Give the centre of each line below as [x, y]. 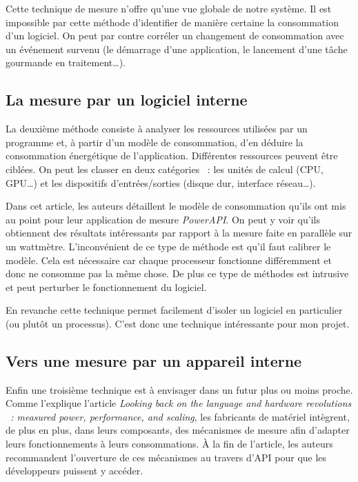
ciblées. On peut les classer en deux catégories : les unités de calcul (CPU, [165, 169]
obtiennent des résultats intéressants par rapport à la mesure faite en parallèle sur [179, 233]
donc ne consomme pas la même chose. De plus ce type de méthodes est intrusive [177, 273]
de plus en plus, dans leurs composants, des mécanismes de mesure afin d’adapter [178, 430]
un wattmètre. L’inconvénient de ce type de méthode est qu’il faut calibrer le [168, 246]
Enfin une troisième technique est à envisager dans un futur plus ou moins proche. [179, 389]
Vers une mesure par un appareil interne [154, 360]
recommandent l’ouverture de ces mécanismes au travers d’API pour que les [166, 457]
